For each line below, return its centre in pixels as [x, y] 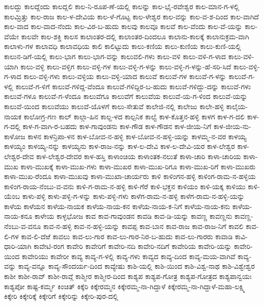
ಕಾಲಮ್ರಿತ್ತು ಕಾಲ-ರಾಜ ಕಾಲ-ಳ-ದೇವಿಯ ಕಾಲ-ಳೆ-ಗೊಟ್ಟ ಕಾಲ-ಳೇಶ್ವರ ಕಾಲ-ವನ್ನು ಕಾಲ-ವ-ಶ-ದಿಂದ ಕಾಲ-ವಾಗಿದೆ [131, 16]
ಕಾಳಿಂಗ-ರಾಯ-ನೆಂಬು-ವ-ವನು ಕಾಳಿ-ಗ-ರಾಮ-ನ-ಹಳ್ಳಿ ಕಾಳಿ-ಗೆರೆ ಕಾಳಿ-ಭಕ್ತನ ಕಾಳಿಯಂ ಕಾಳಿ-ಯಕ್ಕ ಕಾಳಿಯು [125, 186]
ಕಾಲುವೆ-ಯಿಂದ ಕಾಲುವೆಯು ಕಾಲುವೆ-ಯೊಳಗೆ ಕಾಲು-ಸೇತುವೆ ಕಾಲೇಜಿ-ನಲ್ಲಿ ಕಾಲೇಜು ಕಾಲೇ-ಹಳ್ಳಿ [114, 106]
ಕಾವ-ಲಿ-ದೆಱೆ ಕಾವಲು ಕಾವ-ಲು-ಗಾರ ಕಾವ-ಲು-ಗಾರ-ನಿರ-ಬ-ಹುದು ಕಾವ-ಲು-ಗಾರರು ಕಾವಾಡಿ [127, 236]
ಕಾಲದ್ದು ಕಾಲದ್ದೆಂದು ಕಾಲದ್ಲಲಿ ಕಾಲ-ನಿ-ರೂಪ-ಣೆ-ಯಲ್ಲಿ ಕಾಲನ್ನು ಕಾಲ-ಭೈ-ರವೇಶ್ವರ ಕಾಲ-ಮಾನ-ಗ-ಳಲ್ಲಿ [122, 6]
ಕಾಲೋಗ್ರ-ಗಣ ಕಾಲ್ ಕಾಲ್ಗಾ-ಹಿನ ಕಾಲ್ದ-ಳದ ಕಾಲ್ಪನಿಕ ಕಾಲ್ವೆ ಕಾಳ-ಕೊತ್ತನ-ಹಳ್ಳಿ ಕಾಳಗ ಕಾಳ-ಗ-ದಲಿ [134, 116]
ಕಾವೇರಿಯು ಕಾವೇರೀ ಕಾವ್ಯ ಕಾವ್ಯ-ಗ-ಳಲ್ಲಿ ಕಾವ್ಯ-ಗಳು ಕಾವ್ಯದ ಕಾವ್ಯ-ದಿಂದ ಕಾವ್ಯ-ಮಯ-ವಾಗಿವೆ [128, 256]
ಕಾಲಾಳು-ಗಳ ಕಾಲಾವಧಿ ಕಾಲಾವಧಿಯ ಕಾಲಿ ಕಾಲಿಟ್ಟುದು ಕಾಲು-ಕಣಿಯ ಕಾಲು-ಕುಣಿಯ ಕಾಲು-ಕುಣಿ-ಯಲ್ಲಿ [123, 46]
